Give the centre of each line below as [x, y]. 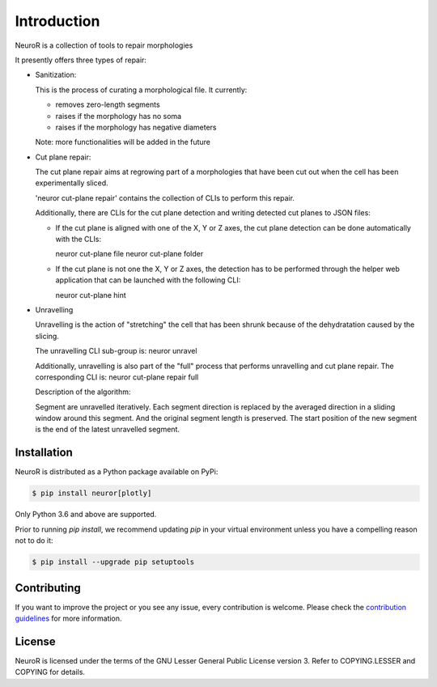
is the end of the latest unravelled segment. [107, 430]
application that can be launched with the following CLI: [148, 280]
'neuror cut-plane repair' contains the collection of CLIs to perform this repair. [165, 197]
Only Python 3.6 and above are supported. [86, 515]
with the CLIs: [78, 240]
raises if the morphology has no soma [119, 116]
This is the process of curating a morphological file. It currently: [141, 90]
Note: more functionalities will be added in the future [123, 142]
